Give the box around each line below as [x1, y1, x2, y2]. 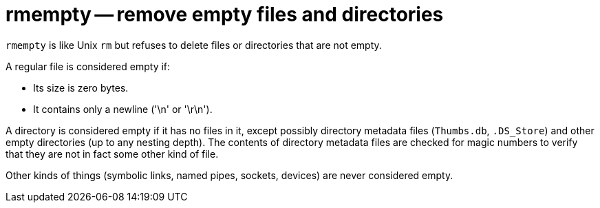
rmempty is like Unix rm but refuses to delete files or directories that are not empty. [6, 39, 382, 51]
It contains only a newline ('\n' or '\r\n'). [33, 103, 213, 115]
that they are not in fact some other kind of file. [6, 147, 219, 160]
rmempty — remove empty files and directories [6, 3, 444, 26]
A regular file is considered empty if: [6, 60, 171, 72]
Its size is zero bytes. [33, 81, 129, 94]
